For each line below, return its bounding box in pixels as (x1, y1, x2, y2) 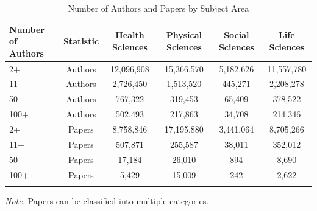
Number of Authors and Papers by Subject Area (68, 2, 249, 14)
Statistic (63, 35, 99, 47)
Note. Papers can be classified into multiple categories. (5, 194, 209, 207)
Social (224, 29, 249, 41)
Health (115, 29, 144, 41)
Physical (166, 29, 202, 41)
